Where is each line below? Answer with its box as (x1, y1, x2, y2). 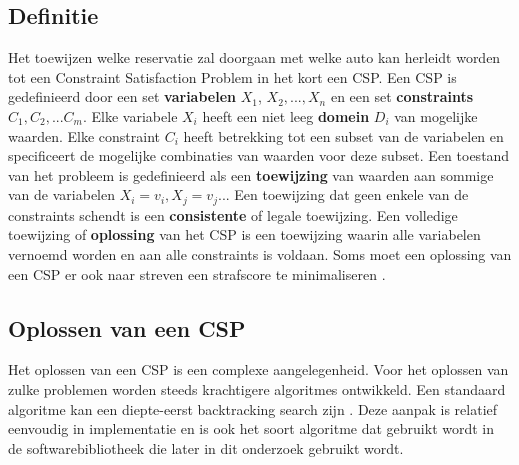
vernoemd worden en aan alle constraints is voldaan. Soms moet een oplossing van (8, 244, 512, 264)
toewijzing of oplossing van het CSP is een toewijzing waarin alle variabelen (8, 224, 481, 245)
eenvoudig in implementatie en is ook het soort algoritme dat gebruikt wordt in (8, 418, 495, 439)
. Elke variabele (83, 105, 178, 126)
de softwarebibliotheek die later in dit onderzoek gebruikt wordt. (8, 437, 404, 458)
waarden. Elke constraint (8, 125, 161, 146)
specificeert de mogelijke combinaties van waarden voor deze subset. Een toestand (8, 145, 510, 166)
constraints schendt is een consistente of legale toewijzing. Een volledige (8, 204, 458, 225)
